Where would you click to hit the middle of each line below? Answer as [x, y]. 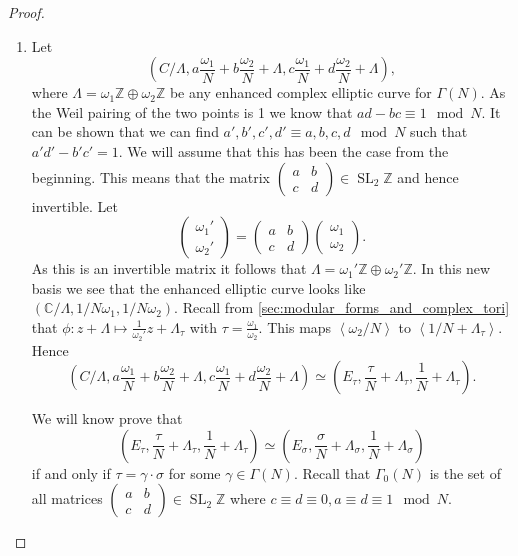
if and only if [71, 472]
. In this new [451, 268]
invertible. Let [74, 205]
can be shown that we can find [125, 131]
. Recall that [332, 472]
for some [194, 472]
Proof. [26, 12]
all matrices [67, 498]
